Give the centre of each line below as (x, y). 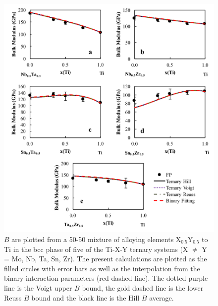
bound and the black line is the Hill (85, 297)
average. (162, 297)
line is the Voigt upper (38, 287)
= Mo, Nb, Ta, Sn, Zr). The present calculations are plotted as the (106, 259)
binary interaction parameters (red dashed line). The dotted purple (106, 278)
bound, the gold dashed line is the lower (143, 287)
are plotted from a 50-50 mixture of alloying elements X (96, 239)
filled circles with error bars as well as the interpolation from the (102, 268)
